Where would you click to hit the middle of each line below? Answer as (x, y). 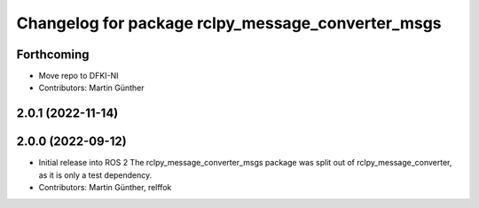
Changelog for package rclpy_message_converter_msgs (229, 23)
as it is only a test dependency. (95, 175)
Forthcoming (53, 54)
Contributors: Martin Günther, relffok (105, 188)
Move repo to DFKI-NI (79, 76)
